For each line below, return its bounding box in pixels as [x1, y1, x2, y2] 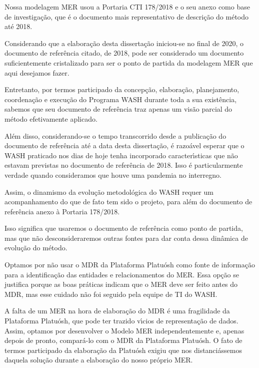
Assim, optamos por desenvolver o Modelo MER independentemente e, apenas [4, 325, 244, 335]
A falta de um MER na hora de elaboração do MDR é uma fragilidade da [4, 305, 230, 316]
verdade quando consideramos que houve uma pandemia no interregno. [4, 169, 221, 180]
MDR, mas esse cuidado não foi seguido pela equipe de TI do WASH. [4, 288, 217, 299]
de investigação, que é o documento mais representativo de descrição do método [4, 11, 249, 22]
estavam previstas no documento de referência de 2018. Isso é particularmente [4, 160, 243, 170]
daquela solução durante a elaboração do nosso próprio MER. [4, 354, 193, 365]
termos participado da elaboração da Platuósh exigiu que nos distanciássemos [4, 344, 242, 355]
